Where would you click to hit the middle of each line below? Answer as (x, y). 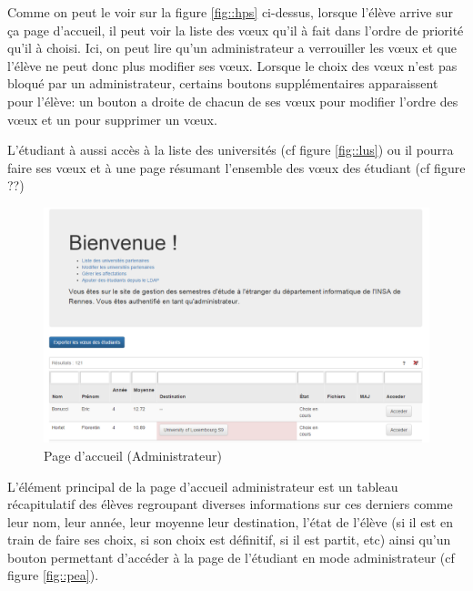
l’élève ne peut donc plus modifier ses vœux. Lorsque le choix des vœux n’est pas (232, 65)
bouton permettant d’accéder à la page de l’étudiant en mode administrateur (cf (231, 557)
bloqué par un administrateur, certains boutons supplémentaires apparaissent (223, 83)
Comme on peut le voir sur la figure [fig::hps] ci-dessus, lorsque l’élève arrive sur (231, 12)
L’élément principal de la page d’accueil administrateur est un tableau (203, 486)
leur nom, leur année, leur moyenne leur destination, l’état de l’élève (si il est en (230, 521)
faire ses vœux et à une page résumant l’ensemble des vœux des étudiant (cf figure (236, 167)
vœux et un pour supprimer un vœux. (112, 119)
